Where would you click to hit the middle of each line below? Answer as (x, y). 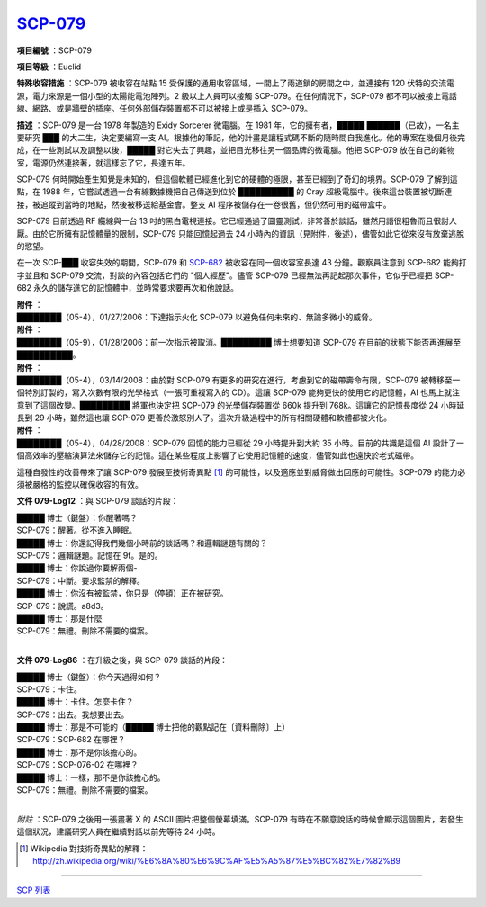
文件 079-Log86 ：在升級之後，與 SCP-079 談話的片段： (122, 660)
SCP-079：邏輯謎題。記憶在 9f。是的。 (90, 555)
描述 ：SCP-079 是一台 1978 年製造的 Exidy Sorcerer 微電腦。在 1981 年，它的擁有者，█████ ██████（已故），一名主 (238, 125)
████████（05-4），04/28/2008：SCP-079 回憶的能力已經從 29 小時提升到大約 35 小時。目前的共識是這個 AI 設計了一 (241, 443)
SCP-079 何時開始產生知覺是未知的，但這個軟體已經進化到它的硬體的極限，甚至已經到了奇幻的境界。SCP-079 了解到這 (237, 179)
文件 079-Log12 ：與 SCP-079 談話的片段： (98, 501)
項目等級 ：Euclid (49, 67)
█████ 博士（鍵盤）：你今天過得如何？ (89, 677)
